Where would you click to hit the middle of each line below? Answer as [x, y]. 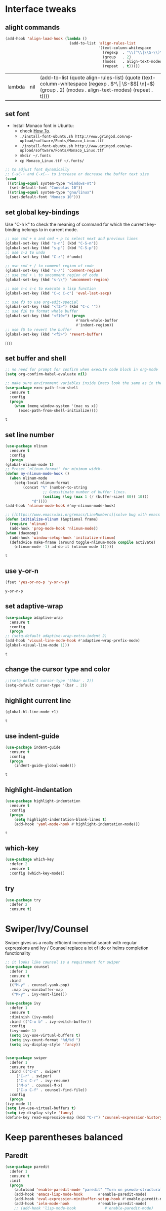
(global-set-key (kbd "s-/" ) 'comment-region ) [54, 271]
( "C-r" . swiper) [34, 1076]
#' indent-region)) [95, 325]
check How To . [35, 131]
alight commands [33, 27]
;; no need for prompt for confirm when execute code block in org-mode [82, 370]
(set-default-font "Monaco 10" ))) [45, 197]
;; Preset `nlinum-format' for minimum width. [54, 469]
